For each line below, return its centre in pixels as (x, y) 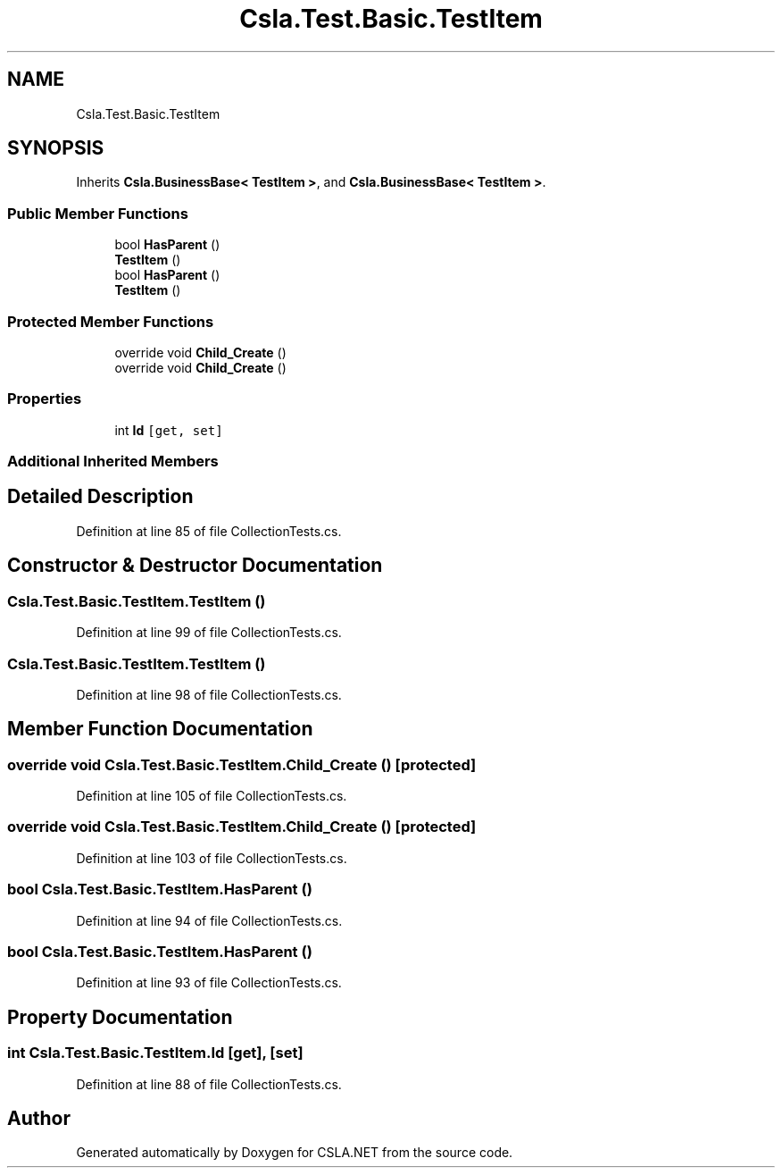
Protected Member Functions (111, 321)
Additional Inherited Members (113, 462)
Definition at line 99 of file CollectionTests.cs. (209, 633)
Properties (45, 399)
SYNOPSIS (56, 148)
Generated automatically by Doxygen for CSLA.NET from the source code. (295, 1153)
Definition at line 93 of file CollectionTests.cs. (209, 983)
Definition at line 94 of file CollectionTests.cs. (209, 920)
